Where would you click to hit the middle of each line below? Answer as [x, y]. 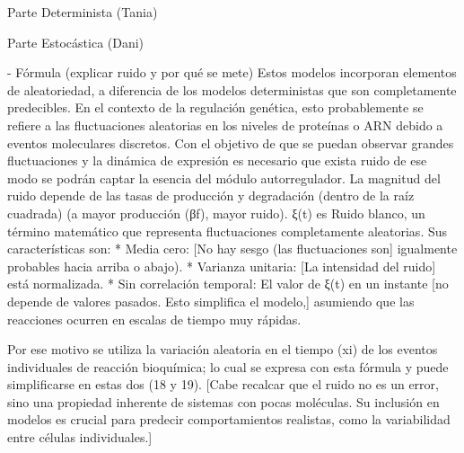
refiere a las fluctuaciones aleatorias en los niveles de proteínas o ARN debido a [225, 124]
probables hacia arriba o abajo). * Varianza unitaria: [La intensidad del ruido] [222, 266]
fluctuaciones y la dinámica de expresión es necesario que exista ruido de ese [217, 160]
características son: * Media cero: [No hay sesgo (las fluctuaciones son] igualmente [232, 249]
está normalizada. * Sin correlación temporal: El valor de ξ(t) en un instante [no [228, 284]
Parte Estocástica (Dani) [76, 42]
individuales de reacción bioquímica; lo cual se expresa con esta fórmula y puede [228, 366]
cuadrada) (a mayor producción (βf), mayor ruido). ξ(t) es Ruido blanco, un [216, 213]
